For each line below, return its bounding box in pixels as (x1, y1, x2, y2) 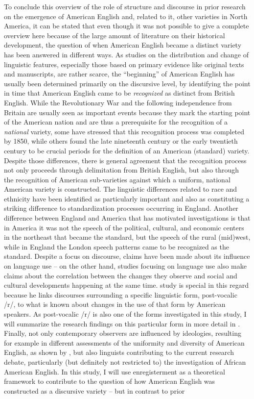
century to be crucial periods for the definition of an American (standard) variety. (4, 145, 250, 155)
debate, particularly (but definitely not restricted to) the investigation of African (4, 356, 246, 367)
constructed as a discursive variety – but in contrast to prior (4, 385, 185, 396)
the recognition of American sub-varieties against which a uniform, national (4, 174, 231, 184)
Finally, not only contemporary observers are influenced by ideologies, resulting (4, 328, 241, 338)
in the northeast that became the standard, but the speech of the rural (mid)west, (4, 232, 251, 242)
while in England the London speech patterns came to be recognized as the (4, 241, 229, 251)
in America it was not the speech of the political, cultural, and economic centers (4, 222, 244, 232)
